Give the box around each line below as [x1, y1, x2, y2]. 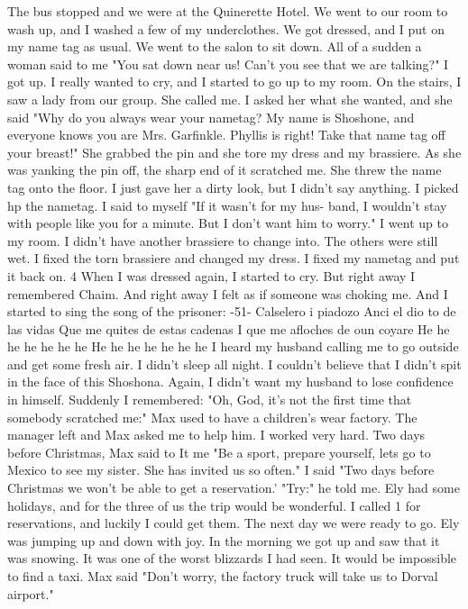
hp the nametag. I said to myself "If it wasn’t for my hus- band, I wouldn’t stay [7, 195, 447, 214]
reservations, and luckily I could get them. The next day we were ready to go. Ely [7, 514, 460, 532]
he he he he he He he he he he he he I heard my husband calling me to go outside [7, 337, 459, 356]
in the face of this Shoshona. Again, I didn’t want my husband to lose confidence [7, 372, 454, 391]
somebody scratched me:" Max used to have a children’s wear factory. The [7, 407, 418, 426]
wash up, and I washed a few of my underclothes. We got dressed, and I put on [7, 19, 445, 38]
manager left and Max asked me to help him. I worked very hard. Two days [7, 425, 426, 444]
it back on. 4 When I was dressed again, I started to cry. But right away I [7, 266, 416, 285]
